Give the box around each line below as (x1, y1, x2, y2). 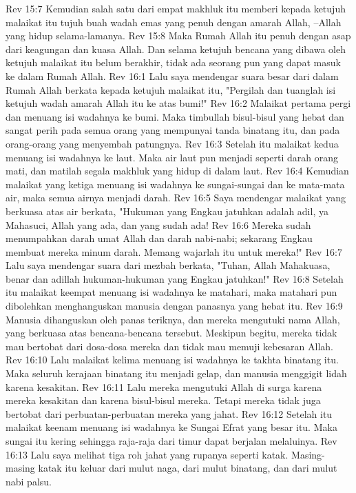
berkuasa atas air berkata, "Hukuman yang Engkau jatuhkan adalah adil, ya (6, 203, 328, 218)
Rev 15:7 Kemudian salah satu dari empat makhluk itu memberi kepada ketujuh (6, 1, 346, 15)
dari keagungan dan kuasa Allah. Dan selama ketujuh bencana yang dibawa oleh (6, 41, 346, 56)
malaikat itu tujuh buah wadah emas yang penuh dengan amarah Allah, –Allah (6, 14, 342, 29)
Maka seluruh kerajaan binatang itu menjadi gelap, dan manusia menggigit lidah (6, 366, 347, 381)
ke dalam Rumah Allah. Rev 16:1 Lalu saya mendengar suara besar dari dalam (6, 68, 339, 83)
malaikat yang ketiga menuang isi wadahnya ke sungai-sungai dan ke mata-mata (6, 177, 345, 191)
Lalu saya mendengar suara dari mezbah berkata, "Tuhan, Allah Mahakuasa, (6, 258, 331, 272)
